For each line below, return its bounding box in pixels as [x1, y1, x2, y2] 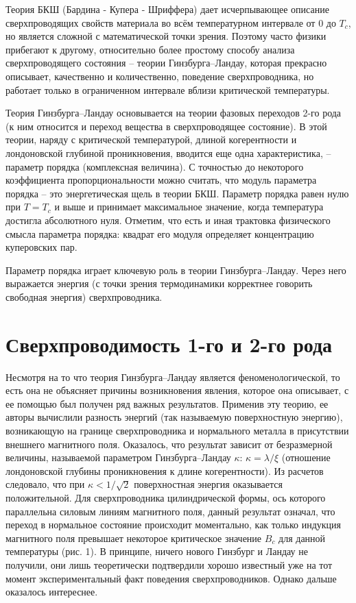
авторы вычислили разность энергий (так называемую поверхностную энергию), [5, 410, 343, 424]
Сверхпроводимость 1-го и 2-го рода [5, 330, 333, 358]
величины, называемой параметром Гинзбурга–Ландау [5, 450, 231, 465]
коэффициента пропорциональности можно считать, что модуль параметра [5, 173, 317, 187]
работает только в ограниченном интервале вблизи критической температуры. [5, 82, 330, 97]
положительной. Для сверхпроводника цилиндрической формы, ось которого [5, 490, 326, 504]
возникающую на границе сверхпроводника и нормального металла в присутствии [5, 423, 349, 437]
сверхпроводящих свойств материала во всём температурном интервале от [5, 15, 316, 29]
